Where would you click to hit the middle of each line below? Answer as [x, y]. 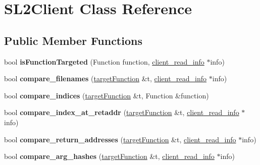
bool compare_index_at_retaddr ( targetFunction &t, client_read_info [122, 112]
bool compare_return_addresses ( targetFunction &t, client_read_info [120, 139]
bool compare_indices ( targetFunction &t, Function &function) [107, 95]
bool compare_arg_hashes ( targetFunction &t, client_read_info [109, 156]
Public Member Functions [73, 40]
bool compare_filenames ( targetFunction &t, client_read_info [106, 78]
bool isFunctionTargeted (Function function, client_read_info [104, 61]
